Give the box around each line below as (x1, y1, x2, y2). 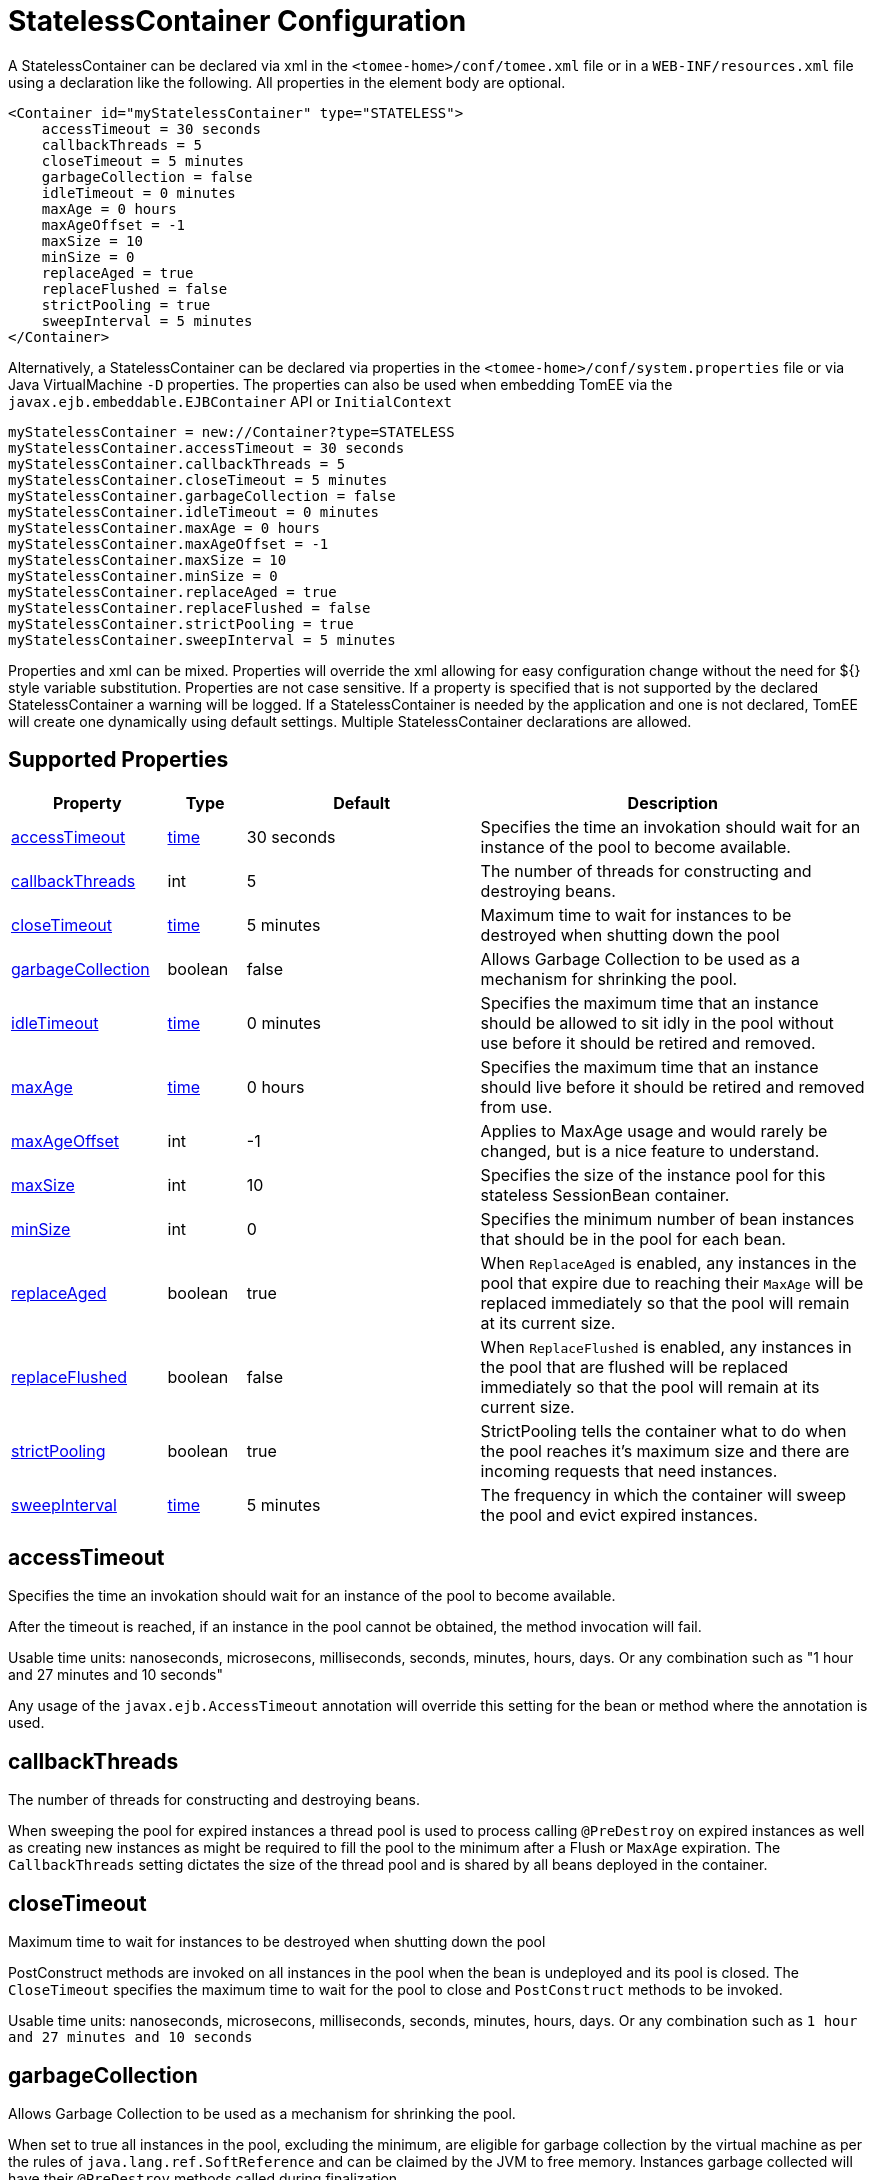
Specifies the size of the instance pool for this (480, 1164, 826, 1185)
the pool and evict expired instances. (480, 1504, 758, 1525)
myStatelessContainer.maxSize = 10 (8, 551, 287, 568)
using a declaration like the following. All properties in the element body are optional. (8, 73, 566, 91)
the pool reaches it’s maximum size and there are (480, 1440, 850, 1461)
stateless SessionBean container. (480, 1184, 730, 1205)
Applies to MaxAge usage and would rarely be (480, 1120, 828, 1141)
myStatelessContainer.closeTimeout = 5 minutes (8, 471, 388, 488)
